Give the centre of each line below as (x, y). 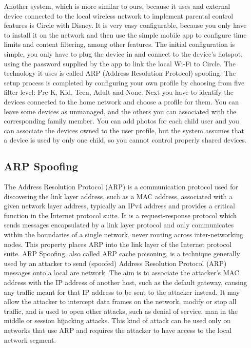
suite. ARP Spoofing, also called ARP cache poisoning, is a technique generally (122, 254)
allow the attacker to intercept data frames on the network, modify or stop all (120, 301)
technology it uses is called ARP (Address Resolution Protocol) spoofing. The (120, 73)
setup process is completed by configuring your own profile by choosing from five (124, 82)
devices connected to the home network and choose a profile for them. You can (122, 101)
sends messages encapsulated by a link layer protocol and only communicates (119, 225)
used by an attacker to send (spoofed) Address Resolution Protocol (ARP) (115, 263)
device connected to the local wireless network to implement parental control (119, 15)
